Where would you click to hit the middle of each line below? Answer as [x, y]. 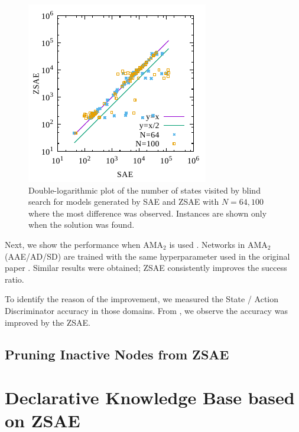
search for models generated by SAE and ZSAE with [124, 202]
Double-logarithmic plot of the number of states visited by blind [144, 190]
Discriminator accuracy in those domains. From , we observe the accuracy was [146, 310]
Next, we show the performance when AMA [84, 244]
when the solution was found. [82, 225]
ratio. [14, 279]
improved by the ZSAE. [48, 322]
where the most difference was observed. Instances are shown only [148, 213]
